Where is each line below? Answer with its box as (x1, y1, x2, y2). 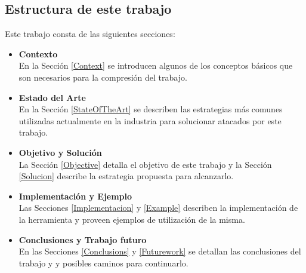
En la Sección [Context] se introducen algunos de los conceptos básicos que (18, 59, 293, 72)
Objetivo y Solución (18, 146, 102, 158)
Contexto (18, 47, 58, 60)
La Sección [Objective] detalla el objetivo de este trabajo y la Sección (18, 158, 272, 170)
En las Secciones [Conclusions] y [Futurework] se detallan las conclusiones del (18, 245, 301, 257)
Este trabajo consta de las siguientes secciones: (5, 27, 175, 40)
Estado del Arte (18, 91, 86, 103)
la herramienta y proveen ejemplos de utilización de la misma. (18, 213, 245, 225)
